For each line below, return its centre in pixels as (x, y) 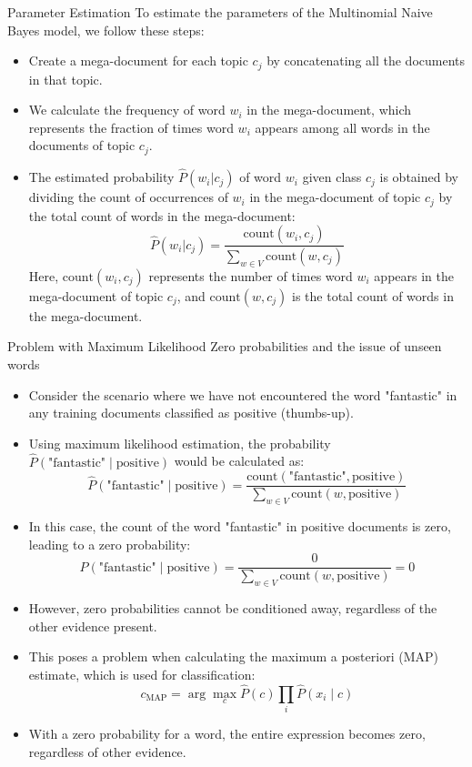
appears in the (414, 275)
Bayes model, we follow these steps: (106, 30)
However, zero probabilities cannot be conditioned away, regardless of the (233, 608)
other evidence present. (93, 626)
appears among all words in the (342, 127)
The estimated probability (101, 177)
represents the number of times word (251, 275)
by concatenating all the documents (366, 61)
